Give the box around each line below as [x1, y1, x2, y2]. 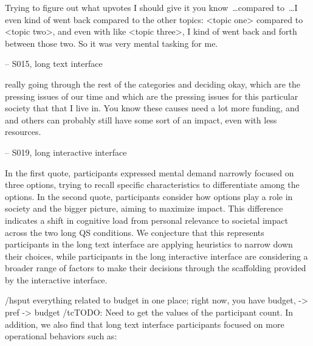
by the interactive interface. [5, 273, 108, 286]
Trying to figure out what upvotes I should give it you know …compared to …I [5, 1, 298, 13]
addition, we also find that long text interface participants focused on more [5, 317, 284, 330]
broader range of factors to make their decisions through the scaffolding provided [5, 261, 306, 274]
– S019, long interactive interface [5, 145, 127, 158]
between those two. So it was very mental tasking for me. [5, 36, 218, 49]
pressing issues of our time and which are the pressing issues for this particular [5, 89, 298, 102]
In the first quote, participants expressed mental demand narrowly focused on [5, 166, 294, 179]
